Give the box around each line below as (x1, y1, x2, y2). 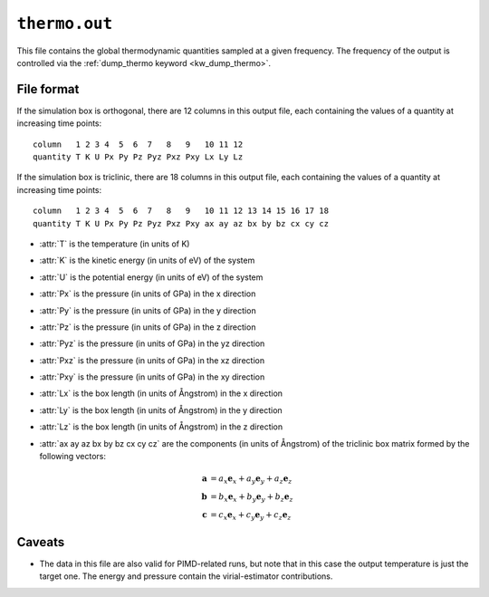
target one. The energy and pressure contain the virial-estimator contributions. (39, 571, 333, 582)
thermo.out (16, 14, 113, 34)
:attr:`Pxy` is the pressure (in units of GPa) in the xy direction (39, 371, 265, 382)
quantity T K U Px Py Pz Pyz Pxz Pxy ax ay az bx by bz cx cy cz (33, 218, 330, 228)
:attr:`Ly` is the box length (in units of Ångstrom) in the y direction (39, 404, 283, 416)
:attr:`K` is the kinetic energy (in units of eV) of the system (39, 255, 255, 266)
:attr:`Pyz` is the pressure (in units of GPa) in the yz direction (39, 338, 265, 349)
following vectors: (39, 451, 107, 462)
